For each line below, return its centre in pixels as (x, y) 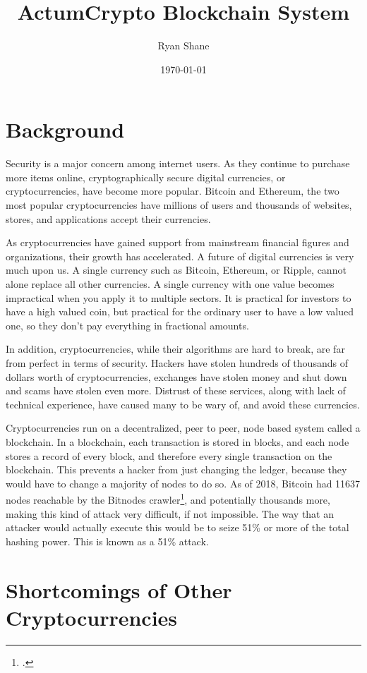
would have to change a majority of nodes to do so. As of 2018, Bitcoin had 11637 (183, 483)
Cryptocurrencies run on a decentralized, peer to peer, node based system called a (183, 428)
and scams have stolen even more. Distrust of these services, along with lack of (176, 390)
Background (65, 129)
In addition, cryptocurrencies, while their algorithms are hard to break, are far (175, 349)
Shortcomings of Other (119, 589)
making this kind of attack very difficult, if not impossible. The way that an (170, 513)
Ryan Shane (183, 46)
